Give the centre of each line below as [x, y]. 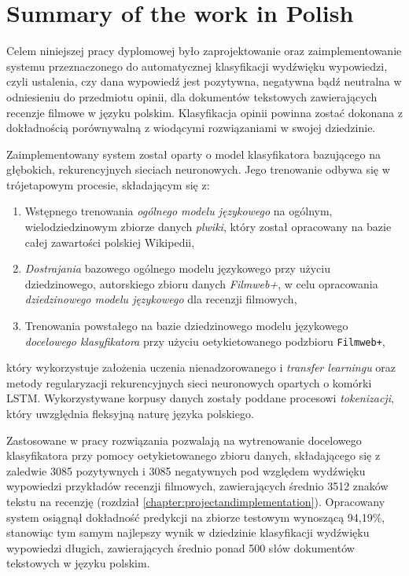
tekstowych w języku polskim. [78, 563]
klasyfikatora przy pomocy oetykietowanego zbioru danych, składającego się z [193, 455]
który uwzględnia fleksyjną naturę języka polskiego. [130, 414]
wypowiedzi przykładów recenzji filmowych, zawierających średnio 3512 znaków [197, 486]
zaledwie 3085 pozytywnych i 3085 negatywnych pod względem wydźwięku [186, 470]
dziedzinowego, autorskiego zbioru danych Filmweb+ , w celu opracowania [201, 283]
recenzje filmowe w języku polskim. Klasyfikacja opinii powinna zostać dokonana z [204, 112]
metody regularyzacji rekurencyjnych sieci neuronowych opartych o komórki [189, 382]
